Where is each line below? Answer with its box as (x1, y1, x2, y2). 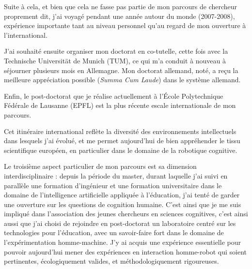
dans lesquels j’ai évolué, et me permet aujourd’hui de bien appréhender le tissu (4, 135, 240, 146)
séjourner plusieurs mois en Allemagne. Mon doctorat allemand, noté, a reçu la (4, 65, 238, 75)
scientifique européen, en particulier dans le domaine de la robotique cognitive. (4, 145, 237, 155)
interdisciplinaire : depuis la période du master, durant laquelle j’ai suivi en (4, 170, 228, 180)
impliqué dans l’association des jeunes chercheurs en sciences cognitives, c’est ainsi (4, 209, 248, 219)
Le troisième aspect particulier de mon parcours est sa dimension (4, 161, 197, 171)
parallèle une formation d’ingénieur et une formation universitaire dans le (4, 180, 222, 190)
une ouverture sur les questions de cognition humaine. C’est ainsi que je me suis (4, 199, 241, 209)
